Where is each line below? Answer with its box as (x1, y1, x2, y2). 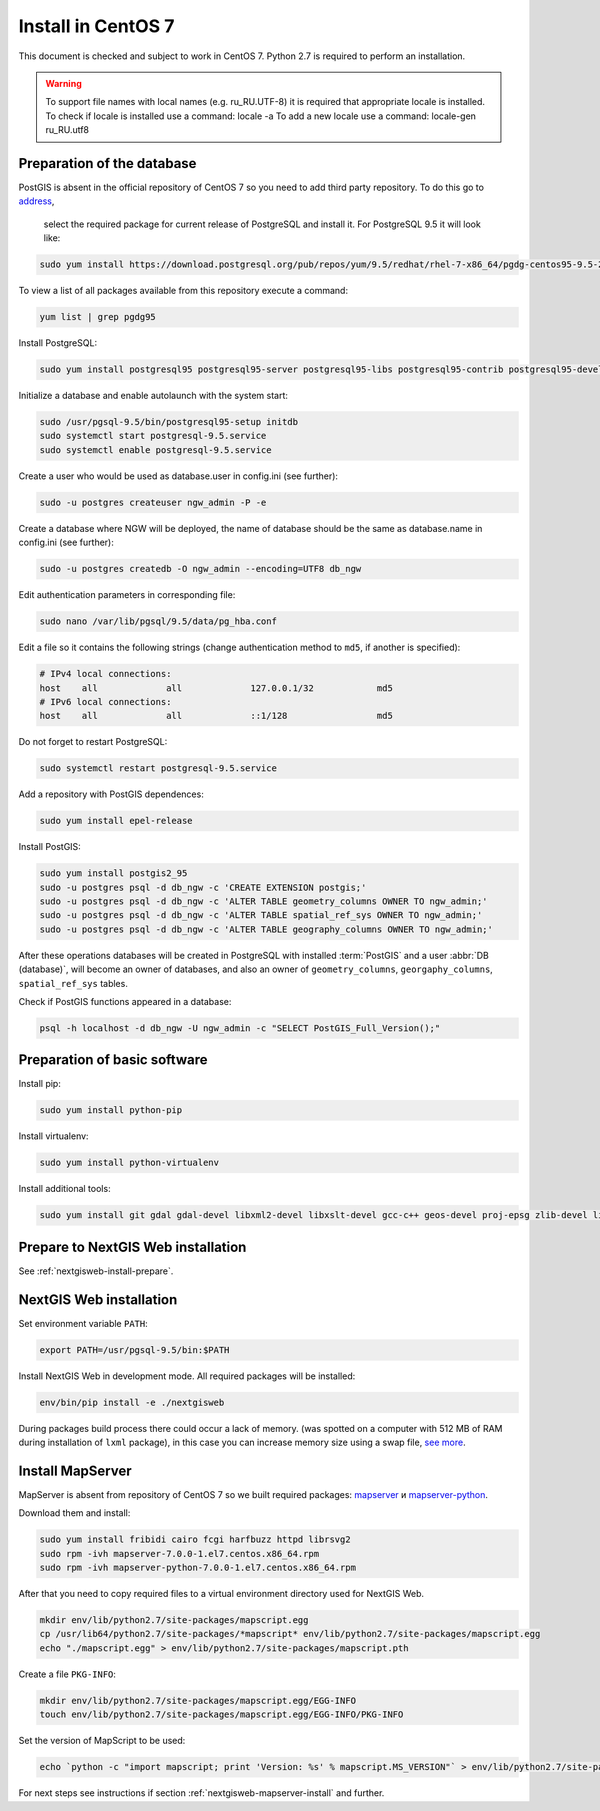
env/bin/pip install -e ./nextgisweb (39, 1396, 225, 1408)
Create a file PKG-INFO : (18, 1668, 117, 1680)
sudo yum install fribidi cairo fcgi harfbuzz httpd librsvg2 (39, 1534, 351, 1545)
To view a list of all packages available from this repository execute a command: (18, 285, 349, 297)
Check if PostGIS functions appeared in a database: (18, 995, 232, 1007)
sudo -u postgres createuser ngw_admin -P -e (39, 496, 267, 508)
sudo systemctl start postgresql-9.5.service (39, 430, 267, 442)
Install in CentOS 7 (18, 15, 175, 37)
